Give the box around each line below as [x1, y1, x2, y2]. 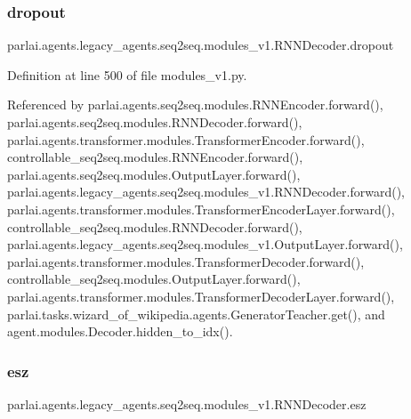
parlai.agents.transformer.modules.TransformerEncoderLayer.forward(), [7, 199, 395, 218]
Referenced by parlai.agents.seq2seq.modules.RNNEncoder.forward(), [7, 95, 383, 114]
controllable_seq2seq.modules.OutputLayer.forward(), [7, 270, 301, 288]
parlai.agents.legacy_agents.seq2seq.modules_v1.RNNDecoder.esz [7, 394, 367, 413]
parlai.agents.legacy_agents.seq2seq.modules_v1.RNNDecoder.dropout [7, 36, 394, 54]
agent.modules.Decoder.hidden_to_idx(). [7, 322, 233, 341]
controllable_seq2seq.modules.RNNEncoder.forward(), [7, 148, 303, 166]
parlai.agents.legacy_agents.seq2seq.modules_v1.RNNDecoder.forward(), [7, 182, 406, 201]
